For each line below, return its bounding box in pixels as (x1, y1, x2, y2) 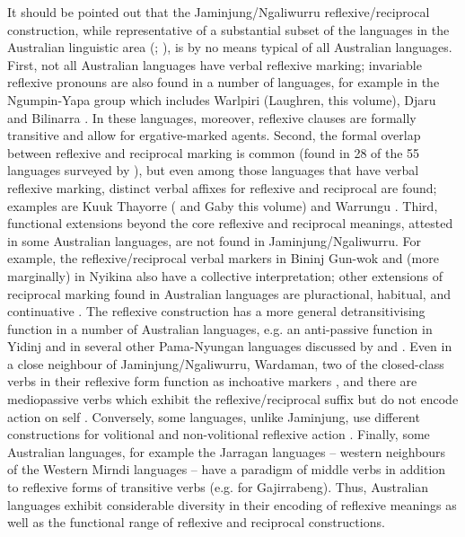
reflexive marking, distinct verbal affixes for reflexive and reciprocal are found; (7, 178, 437, 197)
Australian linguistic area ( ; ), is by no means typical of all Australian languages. (7, 38, 452, 57)
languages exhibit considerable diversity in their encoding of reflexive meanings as (7, 495, 457, 514)
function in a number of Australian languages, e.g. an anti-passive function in (7, 319, 433, 338)
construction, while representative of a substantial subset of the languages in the (7, 20, 450, 39)
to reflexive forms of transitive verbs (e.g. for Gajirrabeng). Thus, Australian (7, 478, 429, 497)
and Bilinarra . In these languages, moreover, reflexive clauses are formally (7, 108, 417, 127)
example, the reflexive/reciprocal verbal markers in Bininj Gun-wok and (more (7, 249, 439, 268)
